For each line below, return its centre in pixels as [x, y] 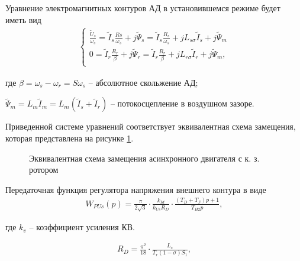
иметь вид [23, 19]
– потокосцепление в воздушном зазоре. [182, 103]
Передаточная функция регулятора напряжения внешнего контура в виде [136, 189]
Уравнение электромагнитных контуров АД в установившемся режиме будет [143, 8]
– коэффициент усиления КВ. [82, 227]
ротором [44, 170]
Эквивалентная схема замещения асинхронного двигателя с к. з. [144, 158]
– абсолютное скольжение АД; [143, 82]
